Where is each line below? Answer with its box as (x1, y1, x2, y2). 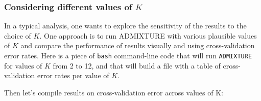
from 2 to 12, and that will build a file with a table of (53, 60, 221, 71)
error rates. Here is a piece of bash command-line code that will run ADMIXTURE (4, 50, 252, 60)
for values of (4, 60, 42, 71)
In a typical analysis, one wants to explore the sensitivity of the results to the (4, 20, 247, 31)
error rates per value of (37, 70, 109, 81)
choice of (4, 30, 31, 41)
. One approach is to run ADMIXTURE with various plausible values (39, 30, 257, 41)
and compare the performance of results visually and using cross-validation (20, 40, 255, 51)
